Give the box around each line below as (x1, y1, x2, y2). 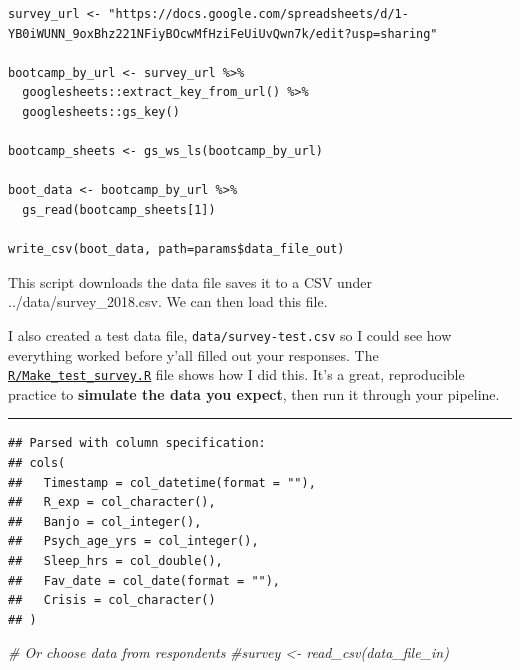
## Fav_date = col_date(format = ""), (8, 573, 281, 588)
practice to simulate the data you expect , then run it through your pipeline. (8, 383, 500, 404)
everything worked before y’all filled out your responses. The (8, 344, 379, 365)
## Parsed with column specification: (8, 436, 266, 451)
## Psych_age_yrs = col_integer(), (8, 534, 259, 549)
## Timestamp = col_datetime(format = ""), (8, 475, 316, 490)
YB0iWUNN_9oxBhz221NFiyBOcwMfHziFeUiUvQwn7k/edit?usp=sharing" (8, 26, 438, 41)
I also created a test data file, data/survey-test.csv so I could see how (8, 324, 452, 345)
